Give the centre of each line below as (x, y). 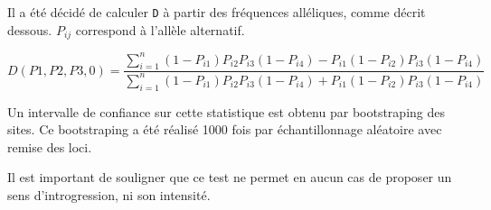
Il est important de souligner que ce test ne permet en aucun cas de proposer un (230, 177)
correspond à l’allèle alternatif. (160, 29)
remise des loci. (50, 146)
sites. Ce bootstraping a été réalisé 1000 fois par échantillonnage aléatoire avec (225, 129)
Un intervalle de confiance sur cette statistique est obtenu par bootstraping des (226, 111)
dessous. (30, 29)
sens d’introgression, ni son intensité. (109, 194)
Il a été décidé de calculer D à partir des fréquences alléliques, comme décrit (217, 12)
